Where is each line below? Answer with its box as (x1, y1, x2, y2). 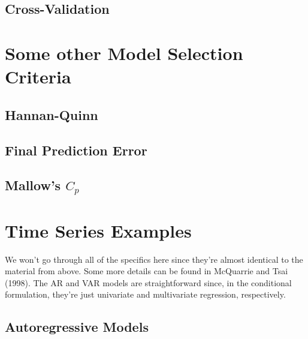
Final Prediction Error (5, 140, 147, 159)
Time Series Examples (5, 218, 192, 242)
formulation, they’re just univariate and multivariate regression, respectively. (5, 288, 286, 301)
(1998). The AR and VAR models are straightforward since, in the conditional (5, 276, 292, 289)
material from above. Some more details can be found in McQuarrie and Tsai (5, 265, 288, 277)
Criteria (5, 64, 71, 89)
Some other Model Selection (5, 40, 243, 65)
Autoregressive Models (5, 317, 149, 336)
